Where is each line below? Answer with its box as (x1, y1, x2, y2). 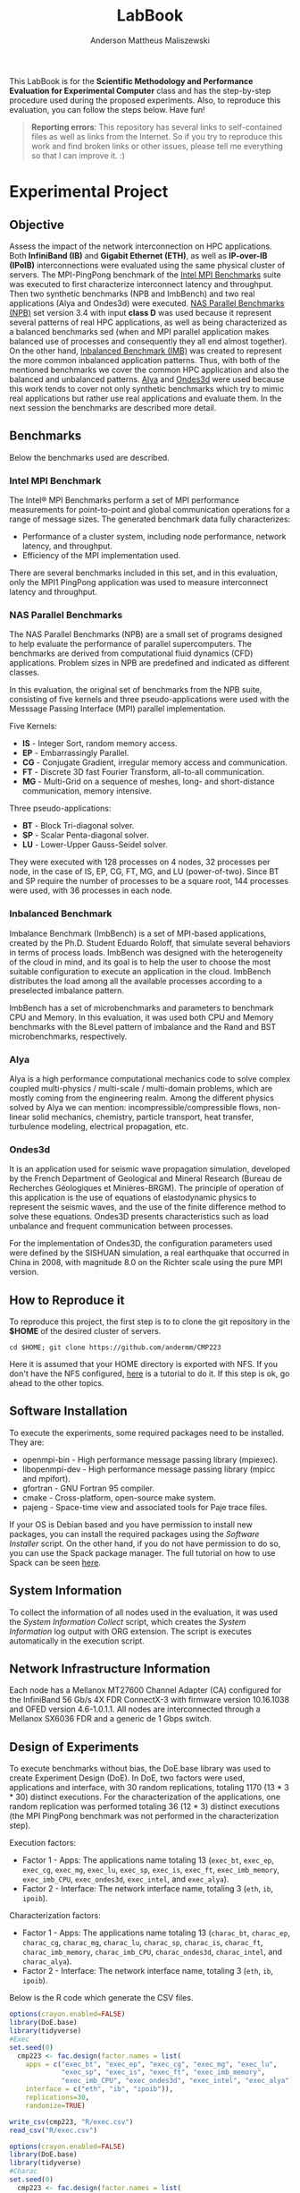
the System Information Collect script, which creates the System (9, 1616, 246, 1627)
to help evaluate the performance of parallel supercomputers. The (9, 639, 253, 650)
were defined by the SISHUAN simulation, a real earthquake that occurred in (9, 1247, 290, 1258)
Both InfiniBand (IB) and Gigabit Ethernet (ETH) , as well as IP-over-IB (9, 250, 268, 260)
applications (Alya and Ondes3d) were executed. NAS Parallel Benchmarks (9, 297, 285, 309)
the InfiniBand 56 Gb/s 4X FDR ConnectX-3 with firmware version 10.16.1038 (9, 1695, 290, 1705)
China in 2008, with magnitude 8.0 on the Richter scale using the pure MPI (9, 1257, 283, 1268)
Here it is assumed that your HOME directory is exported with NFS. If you (9, 1359, 279, 1370)
